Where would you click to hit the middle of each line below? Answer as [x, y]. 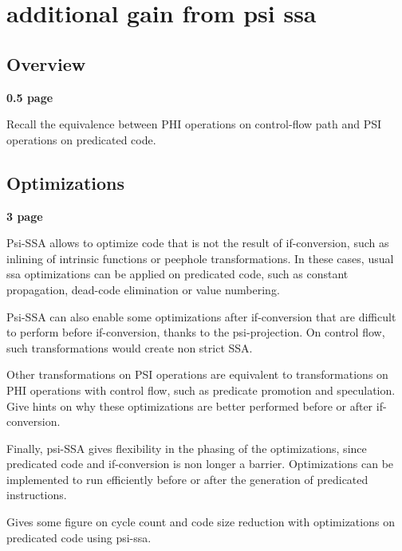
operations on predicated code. [81, 139]
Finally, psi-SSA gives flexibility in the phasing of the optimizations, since [187, 448]
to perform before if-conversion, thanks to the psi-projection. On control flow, [196, 332]
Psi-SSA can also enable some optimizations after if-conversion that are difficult [201, 316]
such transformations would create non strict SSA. [130, 347]
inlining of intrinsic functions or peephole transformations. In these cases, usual [200, 258]
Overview [46, 63]
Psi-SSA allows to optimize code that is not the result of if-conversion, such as [198, 243]
